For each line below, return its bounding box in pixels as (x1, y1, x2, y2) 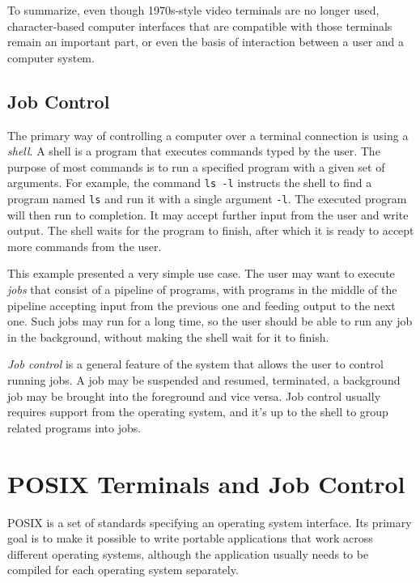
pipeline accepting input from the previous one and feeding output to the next (7, 296, 396, 313)
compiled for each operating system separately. (7, 561, 239, 578)
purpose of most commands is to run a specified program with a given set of (7, 158, 385, 175)
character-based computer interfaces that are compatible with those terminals (7, 17, 392, 34)
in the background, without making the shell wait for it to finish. (7, 328, 329, 345)
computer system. (7, 49, 95, 66)
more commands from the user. (7, 237, 162, 254)
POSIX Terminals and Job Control (7, 466, 405, 500)
